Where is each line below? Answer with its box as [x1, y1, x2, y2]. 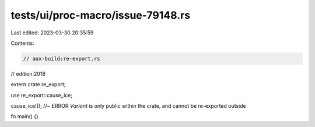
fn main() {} [10, 113, 39, 120]
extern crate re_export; [10, 81, 66, 88]
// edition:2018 [10, 70, 46, 77]
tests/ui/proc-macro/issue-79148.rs [10, 9, 191, 22]
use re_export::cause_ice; [10, 91, 73, 98]
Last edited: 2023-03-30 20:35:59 [10, 29, 94, 36]
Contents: [10, 40, 34, 47]
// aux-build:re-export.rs [23, 55, 100, 62]
